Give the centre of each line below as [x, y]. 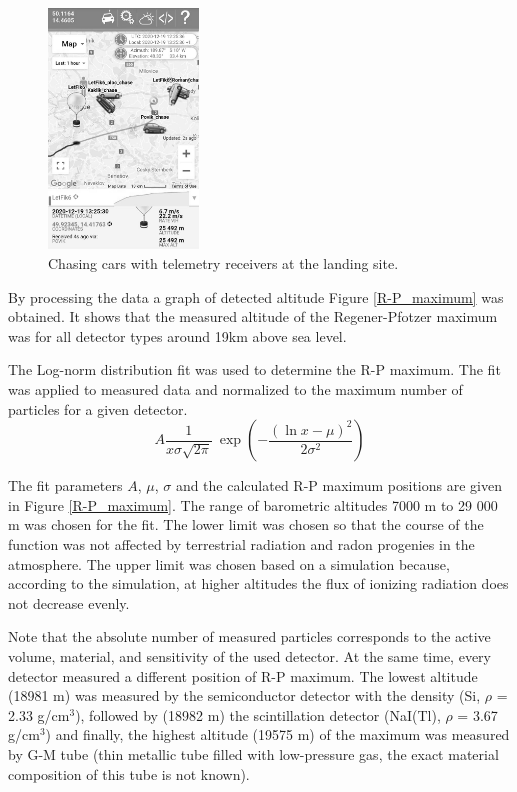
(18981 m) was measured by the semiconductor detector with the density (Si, [244, 695]
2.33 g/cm [39, 714]
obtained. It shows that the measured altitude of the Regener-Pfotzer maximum [253, 316]
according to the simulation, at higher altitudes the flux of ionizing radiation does [258, 583]
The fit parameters [65, 485]
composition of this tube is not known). [129, 773]
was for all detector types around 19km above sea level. [177, 335]
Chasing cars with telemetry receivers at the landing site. [223, 263]
